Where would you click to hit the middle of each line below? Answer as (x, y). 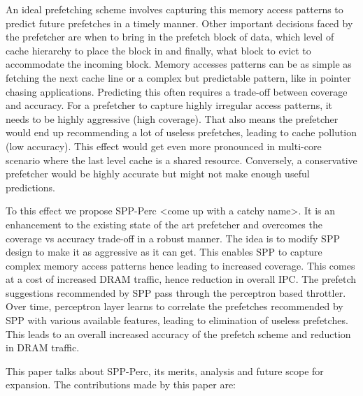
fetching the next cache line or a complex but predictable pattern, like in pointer (178, 77)
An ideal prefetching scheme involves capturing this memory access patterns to (175, 9)
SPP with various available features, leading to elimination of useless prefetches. (177, 320)
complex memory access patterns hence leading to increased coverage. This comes (180, 265)
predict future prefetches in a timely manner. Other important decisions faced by (179, 23)
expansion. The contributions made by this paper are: (121, 384)
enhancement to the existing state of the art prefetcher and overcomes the (164, 224)
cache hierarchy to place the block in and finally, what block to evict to (158, 50)
